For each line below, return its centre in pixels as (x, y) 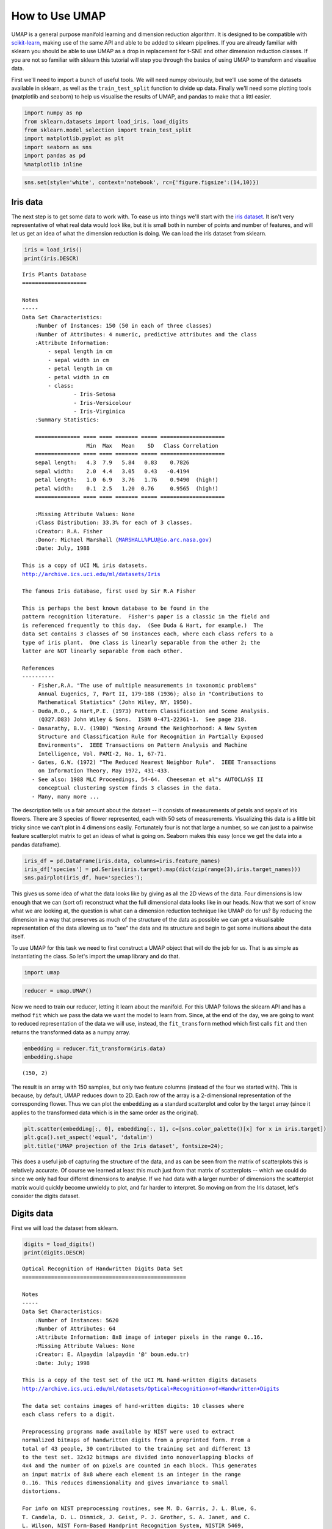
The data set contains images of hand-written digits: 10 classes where (133, 1406)
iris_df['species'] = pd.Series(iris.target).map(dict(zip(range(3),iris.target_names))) (163, 869)
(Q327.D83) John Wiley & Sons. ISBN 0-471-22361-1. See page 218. (143, 720)
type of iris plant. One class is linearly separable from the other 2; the (141, 642)
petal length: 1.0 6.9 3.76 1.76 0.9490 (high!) (127, 480)
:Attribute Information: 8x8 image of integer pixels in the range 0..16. (149, 1337)
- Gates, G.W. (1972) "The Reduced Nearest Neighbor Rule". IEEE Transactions (154, 762)
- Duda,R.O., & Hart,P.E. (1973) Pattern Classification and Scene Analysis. (151, 711)
